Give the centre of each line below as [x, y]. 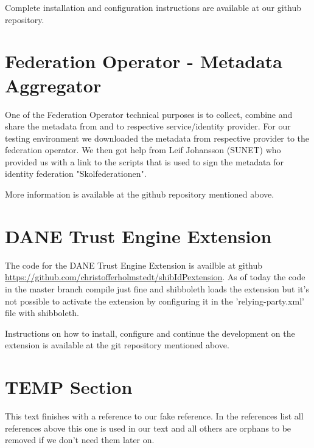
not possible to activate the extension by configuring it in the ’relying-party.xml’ [155, 301]
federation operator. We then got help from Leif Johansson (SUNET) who [143, 150]
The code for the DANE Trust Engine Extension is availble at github [134, 265]
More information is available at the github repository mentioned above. [140, 194]
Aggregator [53, 85]
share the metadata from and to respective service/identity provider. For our [148, 126]
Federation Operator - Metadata [144, 61]
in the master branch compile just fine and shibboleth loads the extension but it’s [157, 288]
